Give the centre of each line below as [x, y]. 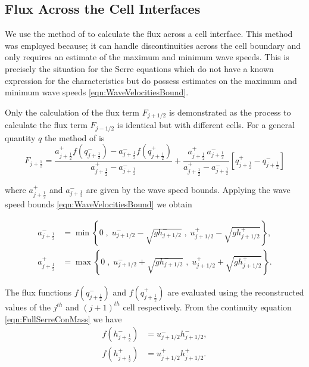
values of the [28, 307]
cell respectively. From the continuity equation [207, 307]
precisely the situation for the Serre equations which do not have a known [139, 68]
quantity [20, 137]
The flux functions [38, 292]
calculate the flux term [46, 125]
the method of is [74, 137]
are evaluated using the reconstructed [236, 292]
